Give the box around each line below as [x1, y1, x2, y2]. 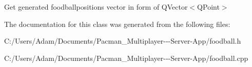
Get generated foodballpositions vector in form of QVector [4, 2, 188, 12]
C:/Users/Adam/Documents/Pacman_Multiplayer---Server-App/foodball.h [4, 36, 241, 46]
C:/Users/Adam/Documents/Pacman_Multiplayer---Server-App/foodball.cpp [4, 52, 248, 63]
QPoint [197, 2, 220, 12]
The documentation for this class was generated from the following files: [4, 18, 230, 29]
